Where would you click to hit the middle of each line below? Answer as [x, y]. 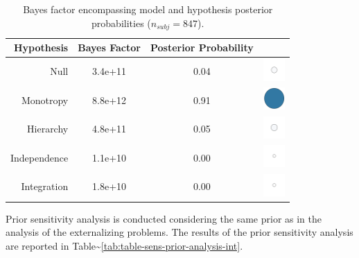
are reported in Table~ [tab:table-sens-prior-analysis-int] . [124, 245]
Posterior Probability [202, 48]
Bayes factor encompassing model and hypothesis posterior [148, 9]
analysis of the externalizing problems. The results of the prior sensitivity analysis [179, 232]
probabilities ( [121, 23]
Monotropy [45, 100]
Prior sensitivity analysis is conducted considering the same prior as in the [164, 218]
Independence [40, 157]
